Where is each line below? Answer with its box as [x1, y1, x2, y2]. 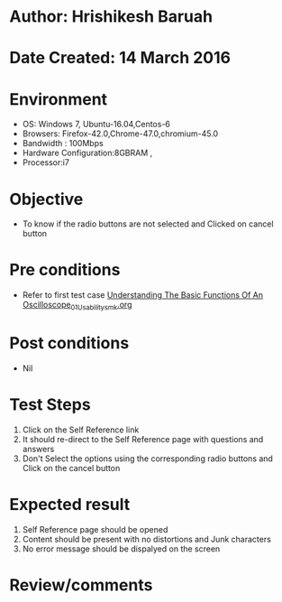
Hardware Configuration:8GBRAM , [22, 147, 153, 159]
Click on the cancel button [22, 462, 121, 473]
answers [22, 443, 55, 454]
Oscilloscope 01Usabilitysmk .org [22, 300, 132, 312]
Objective [9, 189, 84, 209]
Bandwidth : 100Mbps [22, 138, 104, 149]
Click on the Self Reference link [22, 424, 140, 435]
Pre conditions [9, 260, 121, 281]
